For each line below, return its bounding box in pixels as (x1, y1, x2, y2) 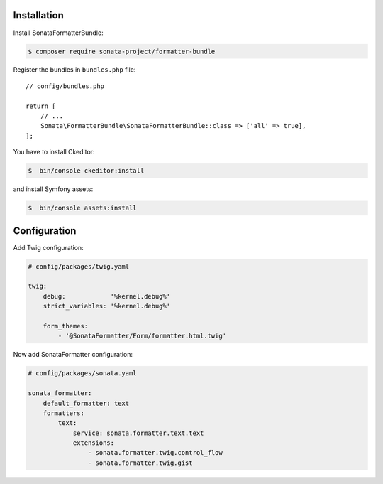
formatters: (43, 409, 85, 417)
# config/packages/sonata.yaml (28, 370, 138, 377)
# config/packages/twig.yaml (28, 262, 130, 270)
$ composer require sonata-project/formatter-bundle (28, 47, 216, 55)
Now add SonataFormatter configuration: (13, 350, 133, 359)
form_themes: (43, 322, 89, 330)
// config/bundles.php (26, 82, 105, 90)
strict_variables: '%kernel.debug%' (43, 302, 170, 311)
